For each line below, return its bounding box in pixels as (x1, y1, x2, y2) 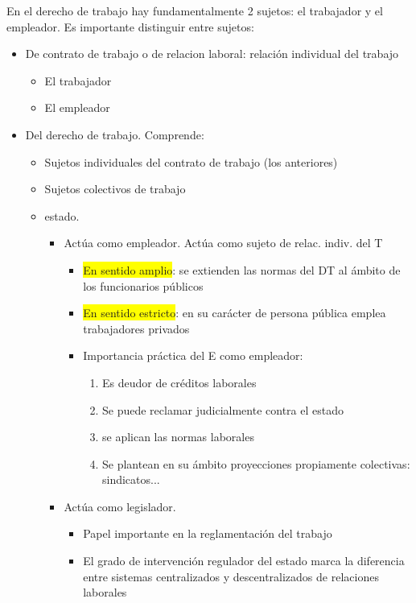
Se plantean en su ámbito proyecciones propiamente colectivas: (101, 455, 410, 472)
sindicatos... (101, 471, 160, 488)
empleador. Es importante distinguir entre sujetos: (6, 18, 254, 35)
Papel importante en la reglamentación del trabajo (83, 525, 332, 542)
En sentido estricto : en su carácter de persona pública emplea (83, 304, 386, 321)
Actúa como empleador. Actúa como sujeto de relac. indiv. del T (64, 234, 383, 251)
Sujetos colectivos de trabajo (44, 180, 186, 197)
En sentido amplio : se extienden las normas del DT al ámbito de (83, 261, 401, 278)
